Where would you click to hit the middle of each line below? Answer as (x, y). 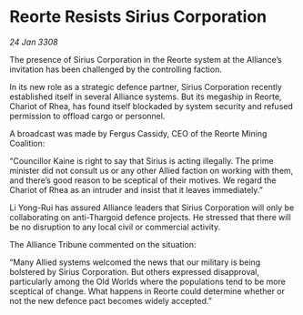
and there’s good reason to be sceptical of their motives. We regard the (143, 180)
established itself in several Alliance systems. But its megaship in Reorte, (146, 97)
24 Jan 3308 (34, 42)
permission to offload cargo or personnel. (87, 116)
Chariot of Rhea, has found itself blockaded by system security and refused (151, 106)
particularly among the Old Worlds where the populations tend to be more (148, 281)
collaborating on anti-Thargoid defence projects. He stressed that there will (150, 217)
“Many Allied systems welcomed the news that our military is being (135, 262)
